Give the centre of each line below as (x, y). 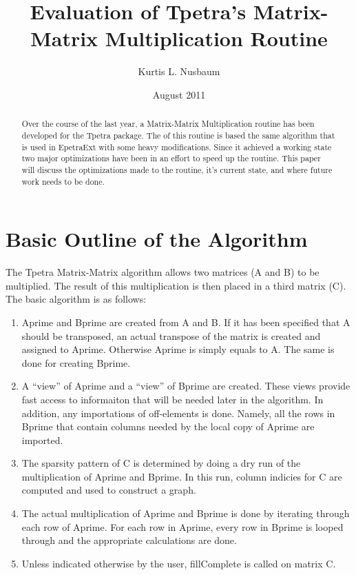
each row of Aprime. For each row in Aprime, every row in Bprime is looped (182, 526)
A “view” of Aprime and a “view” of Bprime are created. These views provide (186, 386)
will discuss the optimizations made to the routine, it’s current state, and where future (177, 169)
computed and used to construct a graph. (109, 490)
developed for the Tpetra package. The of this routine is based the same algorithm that (178, 135)
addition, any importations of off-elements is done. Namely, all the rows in (178, 413)
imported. (42, 440)
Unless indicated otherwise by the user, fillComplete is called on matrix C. (179, 563)
